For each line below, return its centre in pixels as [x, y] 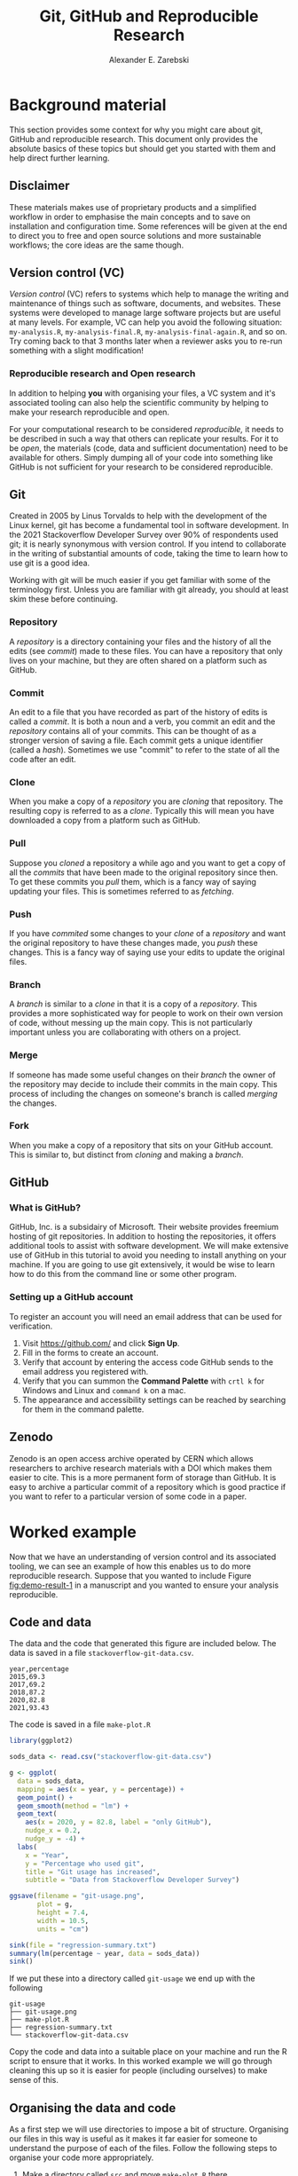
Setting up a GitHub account [71, 1297]
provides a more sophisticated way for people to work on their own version [146, 1013]
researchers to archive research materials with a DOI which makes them [141, 1468]
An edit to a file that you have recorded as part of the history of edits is [138, 713]
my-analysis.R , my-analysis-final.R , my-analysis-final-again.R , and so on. [149, 332]
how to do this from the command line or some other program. [123, 1274]
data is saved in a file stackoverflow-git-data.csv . [102, 1653]
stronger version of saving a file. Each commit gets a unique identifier [136, 741]
